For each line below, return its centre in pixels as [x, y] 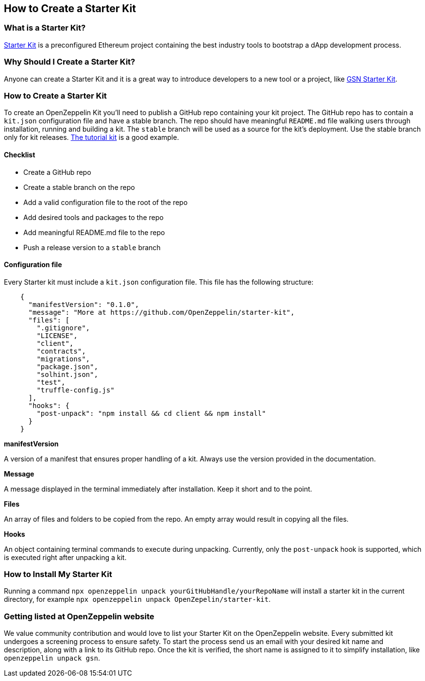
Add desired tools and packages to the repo [93, 217]
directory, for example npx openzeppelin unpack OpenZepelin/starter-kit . [137, 599]
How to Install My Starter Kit [58, 574]
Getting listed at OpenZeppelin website [79, 616]
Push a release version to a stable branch [92, 247]
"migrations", [63, 359]
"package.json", [67, 366]
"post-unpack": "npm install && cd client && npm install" [151, 413]
